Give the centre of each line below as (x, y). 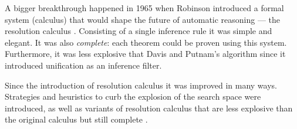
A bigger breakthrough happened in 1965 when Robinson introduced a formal (144, 8)
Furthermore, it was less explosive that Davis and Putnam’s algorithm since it (145, 54)
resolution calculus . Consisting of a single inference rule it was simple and (139, 31)
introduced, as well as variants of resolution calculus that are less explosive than (149, 108)
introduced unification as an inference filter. (83, 65)
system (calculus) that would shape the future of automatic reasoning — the (143, 19)
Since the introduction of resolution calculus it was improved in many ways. (141, 85)
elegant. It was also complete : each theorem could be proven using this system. (146, 42)
